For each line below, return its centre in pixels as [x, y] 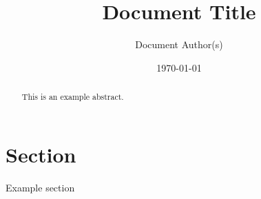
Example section [40, 187]
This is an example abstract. [73, 97]
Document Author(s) [179, 44]
